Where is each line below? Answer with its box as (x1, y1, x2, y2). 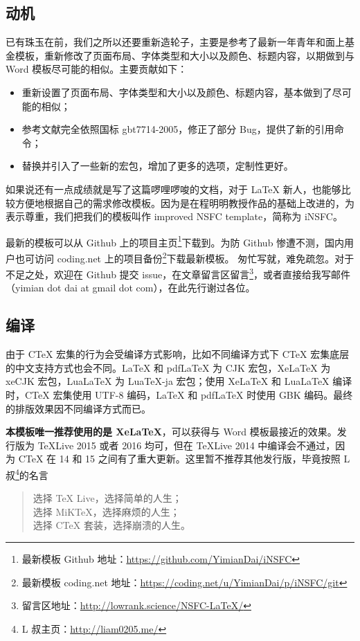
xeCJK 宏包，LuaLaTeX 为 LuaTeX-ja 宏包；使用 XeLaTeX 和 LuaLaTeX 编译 (6, 374, 352, 388)
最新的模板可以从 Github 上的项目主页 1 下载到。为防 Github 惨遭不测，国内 (6, 233, 345, 249)
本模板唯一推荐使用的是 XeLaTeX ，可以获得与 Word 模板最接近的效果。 (6, 424, 337, 439)
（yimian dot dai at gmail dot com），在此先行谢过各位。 (6, 280, 255, 295)
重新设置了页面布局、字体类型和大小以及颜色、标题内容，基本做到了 (21, 84, 332, 99)
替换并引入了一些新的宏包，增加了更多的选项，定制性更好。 (21, 159, 294, 173)
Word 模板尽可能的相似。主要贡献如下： (6, 62, 188, 76)
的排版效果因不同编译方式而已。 (6, 401, 151, 415)
